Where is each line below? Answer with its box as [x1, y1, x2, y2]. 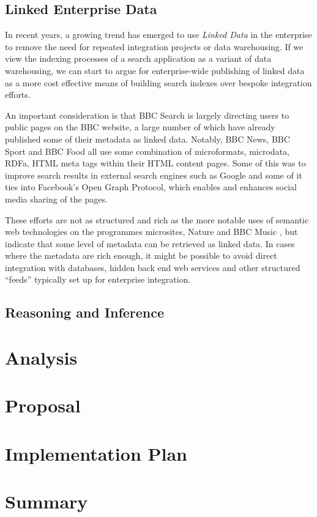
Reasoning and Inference [5, 303, 165, 322]
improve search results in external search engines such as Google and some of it [5, 168, 302, 181]
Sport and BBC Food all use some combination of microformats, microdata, [5, 144, 289, 157]
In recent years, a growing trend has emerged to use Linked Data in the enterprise [5, 28, 312, 41]
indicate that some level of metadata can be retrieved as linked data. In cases [5, 237, 295, 250]
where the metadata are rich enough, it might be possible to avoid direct [5, 249, 277, 262]
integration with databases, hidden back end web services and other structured [5, 261, 300, 273]
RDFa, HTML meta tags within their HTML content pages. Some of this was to [5, 157, 306, 169]
